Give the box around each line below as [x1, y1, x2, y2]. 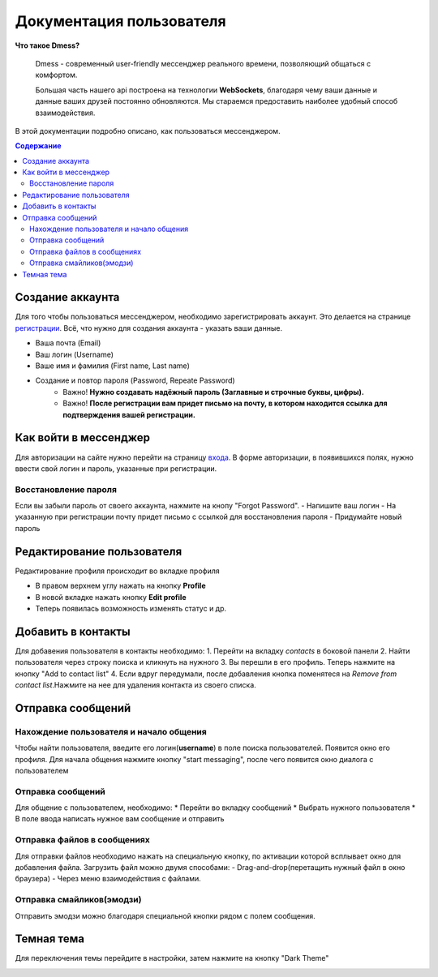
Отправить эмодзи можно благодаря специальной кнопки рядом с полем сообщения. [15, 911, 316, 920]
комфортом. [35, 70, 78, 80]
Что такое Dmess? [15, 41, 80, 50]
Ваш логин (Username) [35, 349, 114, 359]
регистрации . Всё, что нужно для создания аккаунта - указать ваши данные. [15, 323, 283, 332]
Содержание [15, 141, 62, 151]
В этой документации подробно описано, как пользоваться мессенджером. [15, 126, 281, 135]
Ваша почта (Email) [35, 338, 101, 348]
